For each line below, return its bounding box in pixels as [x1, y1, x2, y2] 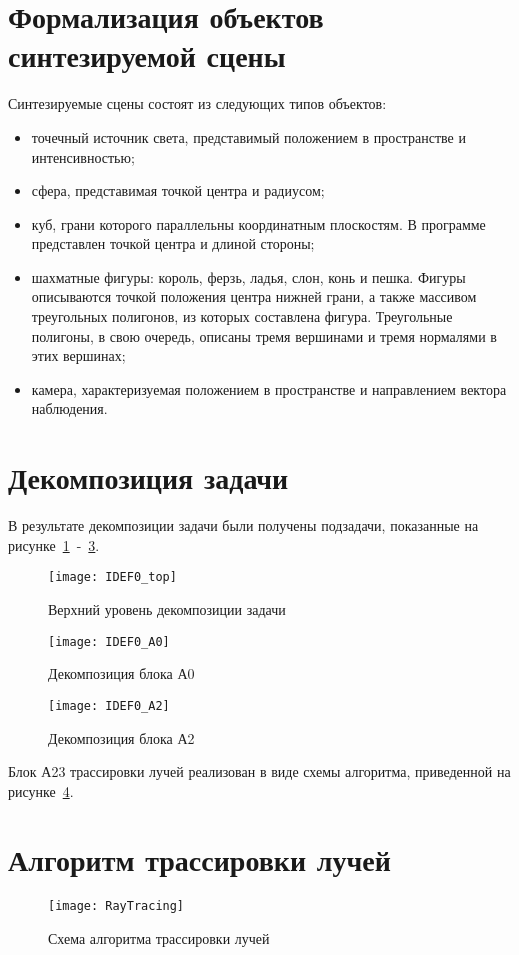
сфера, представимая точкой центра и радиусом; [31, 180, 325, 201]
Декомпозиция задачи [8, 457, 289, 498]
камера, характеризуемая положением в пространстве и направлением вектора [31, 378, 507, 399]
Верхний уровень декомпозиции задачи [48, 599, 286, 619]
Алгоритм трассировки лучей [8, 839, 391, 880]
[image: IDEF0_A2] [48, 698, 170, 713]
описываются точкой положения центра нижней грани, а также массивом [31, 286, 477, 307]
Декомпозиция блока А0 [48, 663, 195, 684]
